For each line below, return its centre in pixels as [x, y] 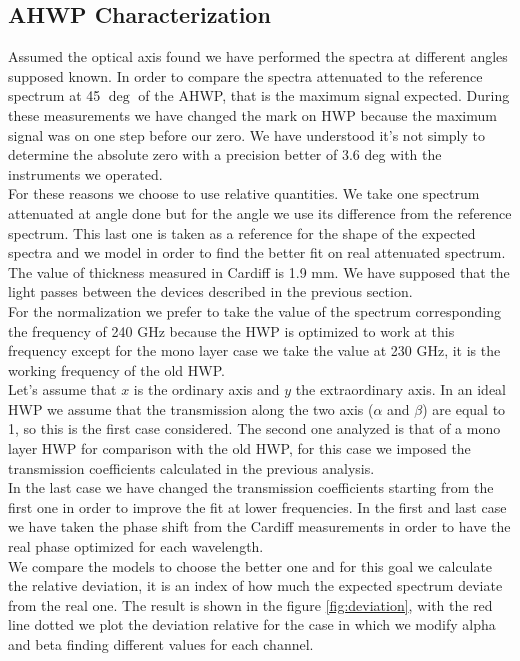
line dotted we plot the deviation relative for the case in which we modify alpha [252, 624]
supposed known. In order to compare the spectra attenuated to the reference [245, 75]
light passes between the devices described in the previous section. [210, 291]
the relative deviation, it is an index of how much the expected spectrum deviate [255, 585]
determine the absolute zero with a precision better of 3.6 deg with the [225, 154]
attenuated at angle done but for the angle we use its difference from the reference [260, 212]
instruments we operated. [85, 173]
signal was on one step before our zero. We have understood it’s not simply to [246, 134]
